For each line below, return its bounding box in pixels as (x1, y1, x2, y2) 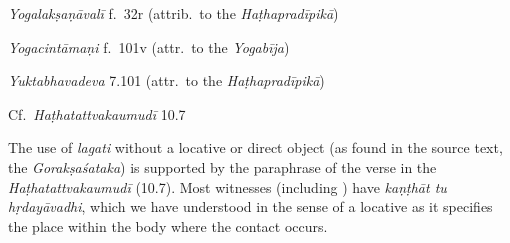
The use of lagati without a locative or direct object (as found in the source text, (8, 137, 503, 158)
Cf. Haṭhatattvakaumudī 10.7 (8, 103, 186, 124)
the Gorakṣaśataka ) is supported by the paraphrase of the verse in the (8, 156, 437, 177)
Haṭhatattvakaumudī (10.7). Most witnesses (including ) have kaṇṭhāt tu (8, 176, 447, 197)
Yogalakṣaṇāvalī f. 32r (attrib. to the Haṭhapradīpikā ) (8, 3, 339, 23)
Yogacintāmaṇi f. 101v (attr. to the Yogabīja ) (8, 36, 290, 57)
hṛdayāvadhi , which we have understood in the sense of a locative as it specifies (8, 196, 493, 217)
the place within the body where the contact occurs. (8, 215, 328, 236)
